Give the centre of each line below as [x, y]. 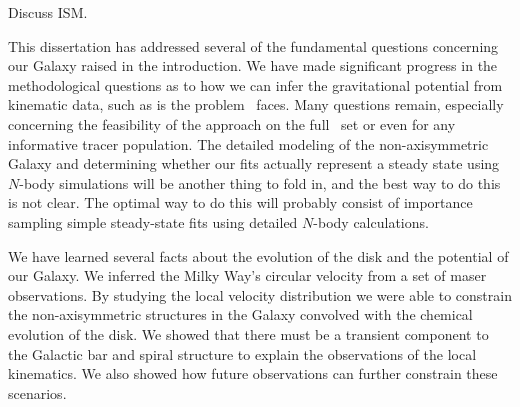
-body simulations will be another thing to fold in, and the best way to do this [260, 182]
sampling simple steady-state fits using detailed [153, 221]
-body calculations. [371, 221]
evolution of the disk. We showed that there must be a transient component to [248, 333]
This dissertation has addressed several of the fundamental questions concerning [253, 45]
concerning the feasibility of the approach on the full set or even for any [232, 123]
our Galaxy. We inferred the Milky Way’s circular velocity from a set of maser [247, 275]
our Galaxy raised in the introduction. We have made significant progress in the [253, 65]
